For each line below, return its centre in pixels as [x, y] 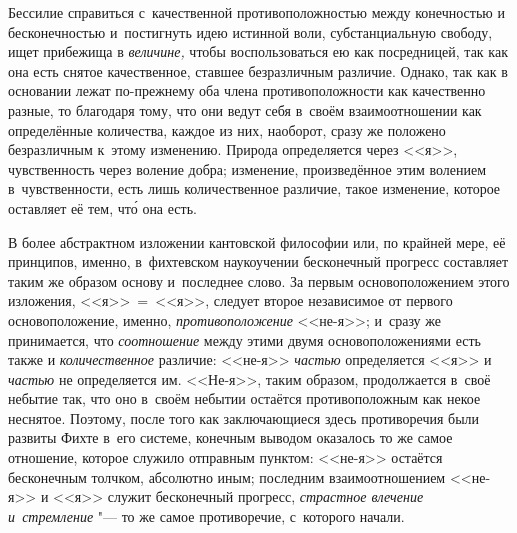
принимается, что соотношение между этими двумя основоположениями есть [244, 339]
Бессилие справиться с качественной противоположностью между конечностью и [256, 12]
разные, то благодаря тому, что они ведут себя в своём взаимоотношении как [245, 109]
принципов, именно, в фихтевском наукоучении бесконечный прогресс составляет [258, 261]
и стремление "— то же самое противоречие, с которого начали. [206, 515]
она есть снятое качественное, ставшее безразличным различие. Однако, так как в [258, 70]
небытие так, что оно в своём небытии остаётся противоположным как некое [244, 398]
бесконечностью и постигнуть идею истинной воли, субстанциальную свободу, [250, 31]
